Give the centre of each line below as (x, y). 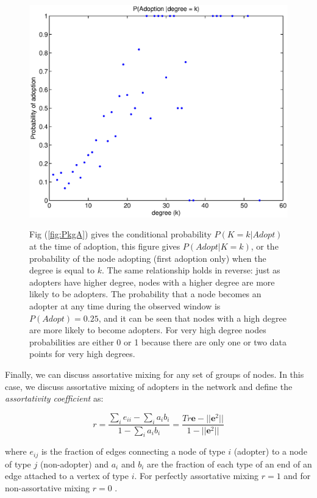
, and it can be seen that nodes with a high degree (192, 318)
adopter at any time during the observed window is (125, 305)
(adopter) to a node (270, 451)
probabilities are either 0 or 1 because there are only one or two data (158, 341)
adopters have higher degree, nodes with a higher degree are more (152, 282)
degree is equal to (62, 270)
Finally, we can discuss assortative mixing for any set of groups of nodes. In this (155, 374)
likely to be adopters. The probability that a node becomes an (145, 294)
